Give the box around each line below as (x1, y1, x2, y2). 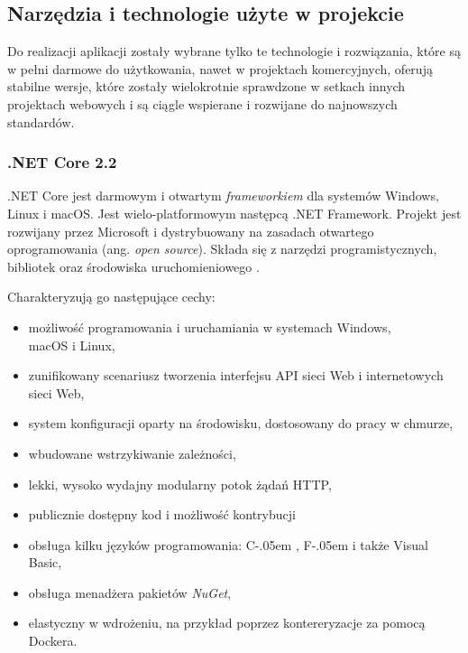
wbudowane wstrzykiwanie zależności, (28, 443, 236, 462)
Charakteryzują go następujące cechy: (7, 287, 216, 306)
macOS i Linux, (28, 335, 115, 354)
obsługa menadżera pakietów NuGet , (28, 583, 232, 602)
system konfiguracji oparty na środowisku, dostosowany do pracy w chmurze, (28, 414, 454, 433)
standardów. (7, 112, 75, 131)
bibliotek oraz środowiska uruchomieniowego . (7, 257, 260, 275)
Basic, (28, 553, 62, 572)
